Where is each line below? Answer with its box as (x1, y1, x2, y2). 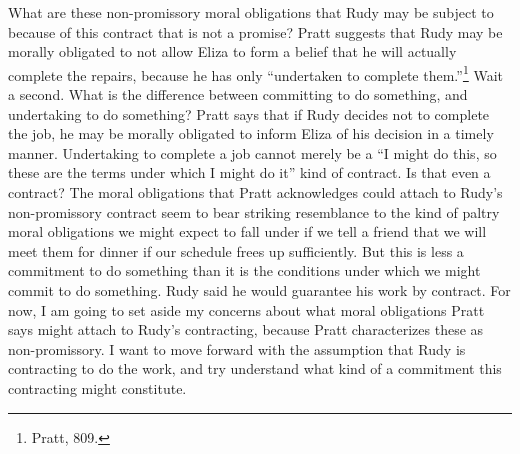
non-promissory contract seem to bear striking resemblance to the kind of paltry (8, 201, 500, 222)
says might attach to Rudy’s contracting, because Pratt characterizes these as (8, 319, 484, 340)
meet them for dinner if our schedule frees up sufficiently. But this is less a (8, 240, 464, 261)
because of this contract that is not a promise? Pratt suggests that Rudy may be (8, 21, 503, 42)
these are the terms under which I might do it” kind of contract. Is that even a (8, 162, 491, 183)
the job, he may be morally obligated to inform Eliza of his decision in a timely (8, 123, 494, 144)
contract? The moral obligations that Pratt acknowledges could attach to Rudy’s (8, 182, 503, 202)
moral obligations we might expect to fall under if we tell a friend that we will (8, 221, 487, 242)
